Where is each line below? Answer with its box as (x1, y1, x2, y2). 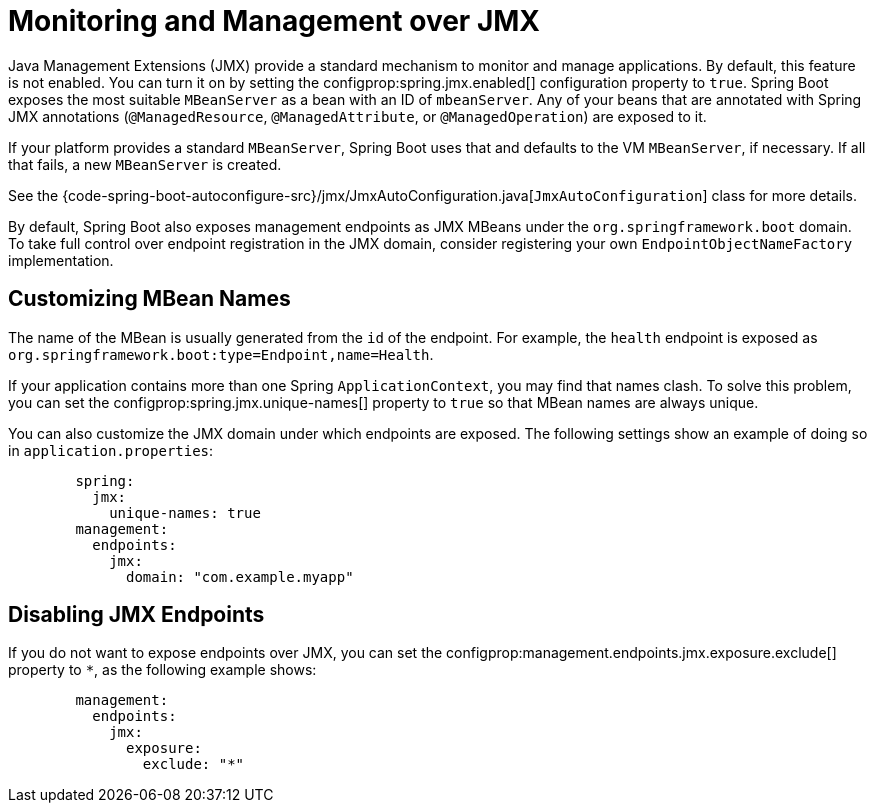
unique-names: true (109, 504, 261, 521)
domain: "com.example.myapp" (126, 568, 354, 585)
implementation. (8, 251, 114, 269)
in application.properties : (8, 441, 214, 459)
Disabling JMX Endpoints (8, 602, 265, 628)
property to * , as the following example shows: (8, 661, 317, 679)
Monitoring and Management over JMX (8, 4, 540, 38)
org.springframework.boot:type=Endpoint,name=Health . (8, 345, 434, 363)
